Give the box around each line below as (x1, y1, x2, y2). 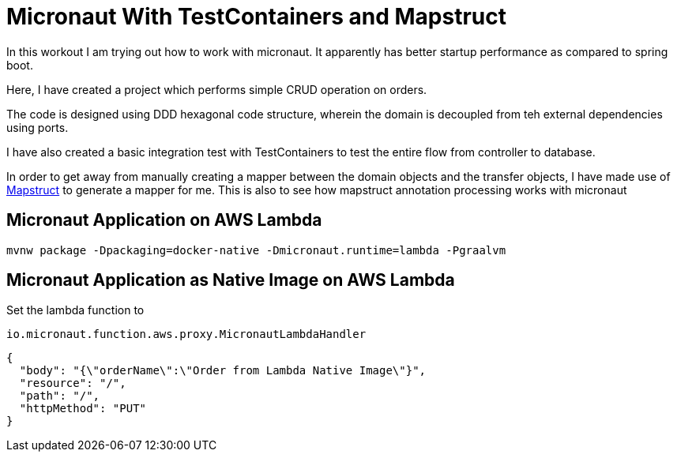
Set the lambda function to (6, 303, 145, 317)
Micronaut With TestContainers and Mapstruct (6, 3, 507, 30)
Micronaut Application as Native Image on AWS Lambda (6, 270, 455, 291)
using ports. (6, 120, 69, 134)
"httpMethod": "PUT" (19, 402, 147, 415)
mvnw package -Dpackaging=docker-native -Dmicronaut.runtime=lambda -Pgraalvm (6, 243, 506, 257)
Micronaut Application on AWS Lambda (6, 210, 322, 231)
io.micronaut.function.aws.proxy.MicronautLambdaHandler (6, 328, 367, 341)
